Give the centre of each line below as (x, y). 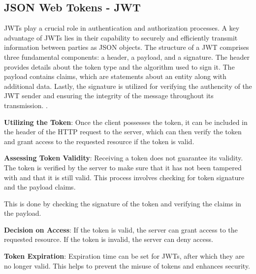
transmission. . (26, 105)
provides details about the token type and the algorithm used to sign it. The (119, 66)
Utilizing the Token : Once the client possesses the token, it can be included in (126, 122)
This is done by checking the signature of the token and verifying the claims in (123, 203)
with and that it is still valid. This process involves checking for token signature (124, 177)
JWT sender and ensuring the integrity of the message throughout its (109, 96)
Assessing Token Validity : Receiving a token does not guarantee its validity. (124, 158)
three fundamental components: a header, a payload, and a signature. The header (127, 57)
